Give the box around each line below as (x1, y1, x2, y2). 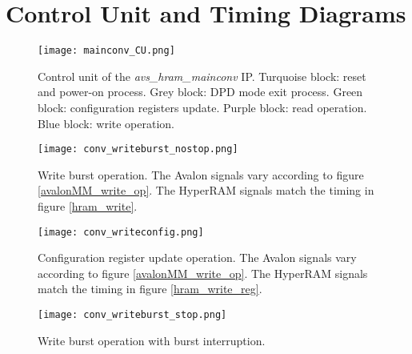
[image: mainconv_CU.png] (38, 45, 175, 57)
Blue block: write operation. (38, 115, 175, 131)
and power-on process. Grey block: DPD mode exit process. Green (38, 83, 363, 100)
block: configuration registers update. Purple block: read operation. (38, 99, 367, 115)
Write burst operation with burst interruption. (38, 332, 266, 348)
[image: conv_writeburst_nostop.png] (38, 143, 238, 155)
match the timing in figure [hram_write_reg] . (38, 280, 262, 297)
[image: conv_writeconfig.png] (38, 226, 204, 238)
